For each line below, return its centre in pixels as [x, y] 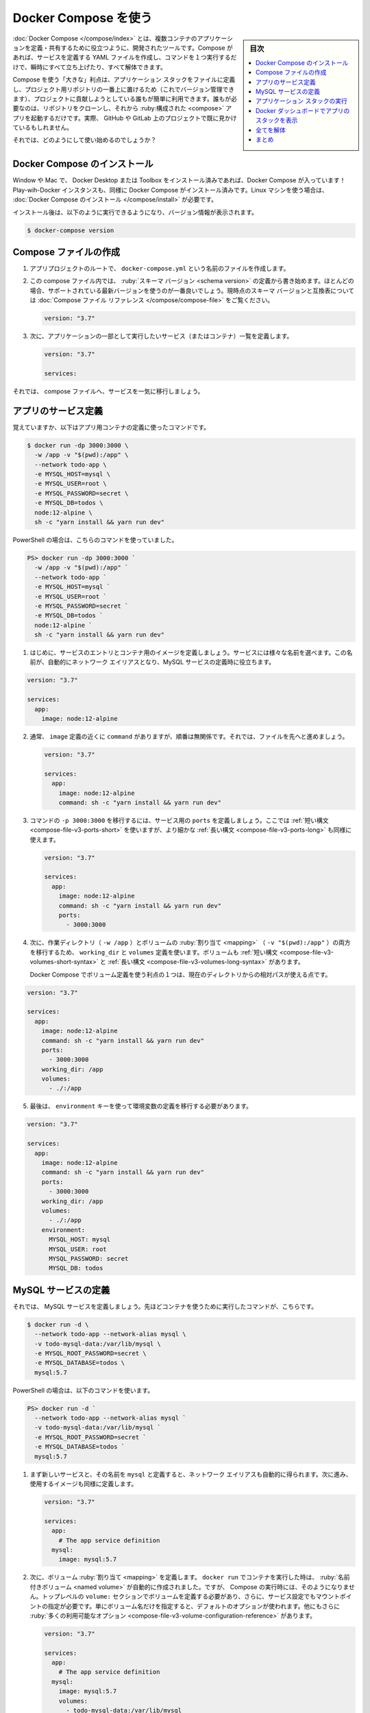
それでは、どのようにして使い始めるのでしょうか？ [85, 140]
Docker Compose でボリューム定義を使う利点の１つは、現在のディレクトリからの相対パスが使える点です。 [181, 974]
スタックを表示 [277, 121]
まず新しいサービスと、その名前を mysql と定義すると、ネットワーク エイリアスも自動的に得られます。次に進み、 [191, 1474]
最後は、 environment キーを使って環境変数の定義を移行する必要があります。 [141, 1106]
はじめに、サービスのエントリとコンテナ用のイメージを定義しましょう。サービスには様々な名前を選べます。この [188, 653]
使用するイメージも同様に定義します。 [84, 1484]
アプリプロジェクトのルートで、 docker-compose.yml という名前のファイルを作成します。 [160, 269]
